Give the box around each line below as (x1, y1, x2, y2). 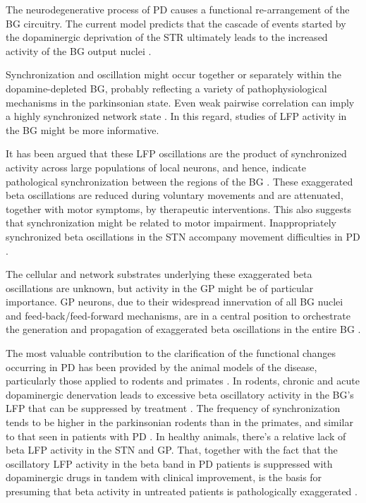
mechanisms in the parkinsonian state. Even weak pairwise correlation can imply (6, 95, 355, 109)
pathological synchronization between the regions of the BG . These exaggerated (6, 174, 353, 188)
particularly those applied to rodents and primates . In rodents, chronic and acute (6, 373, 360, 388)
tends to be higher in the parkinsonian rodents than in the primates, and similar (6, 415, 353, 430)
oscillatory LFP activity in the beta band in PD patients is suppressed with (6, 456, 333, 471)
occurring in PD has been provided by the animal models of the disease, (6, 359, 317, 374)
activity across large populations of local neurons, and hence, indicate (6, 159, 306, 174)
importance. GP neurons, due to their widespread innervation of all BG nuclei (6, 294, 343, 309)
